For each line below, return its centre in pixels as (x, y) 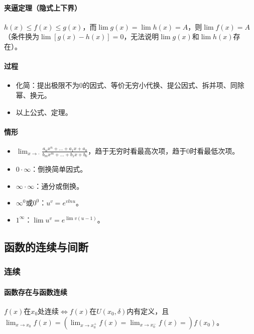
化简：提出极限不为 (47, 85)
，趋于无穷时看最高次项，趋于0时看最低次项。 (164, 150)
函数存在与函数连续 (36, 292)
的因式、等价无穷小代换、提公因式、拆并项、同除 (163, 85)
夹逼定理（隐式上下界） (43, 7)
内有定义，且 (148, 311)
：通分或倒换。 (59, 186)
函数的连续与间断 (46, 246)
